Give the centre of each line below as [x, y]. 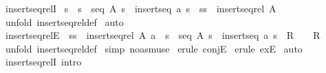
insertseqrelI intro [43, 62]
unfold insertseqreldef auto [64, 21]
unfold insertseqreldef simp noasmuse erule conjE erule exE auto [154, 48]
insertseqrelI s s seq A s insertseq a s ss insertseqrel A [141, 8]
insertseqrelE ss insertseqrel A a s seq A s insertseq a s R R [163, 35]
